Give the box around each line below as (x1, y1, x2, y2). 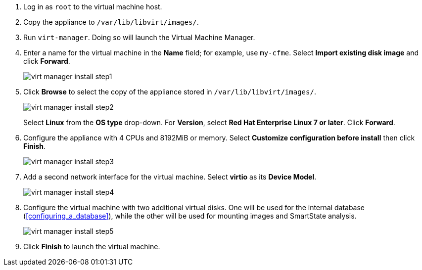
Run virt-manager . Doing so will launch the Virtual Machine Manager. (23, 33, 255, 42)
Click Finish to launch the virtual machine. (23, 242, 160, 251)
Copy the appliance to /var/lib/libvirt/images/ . (23, 18, 199, 26)
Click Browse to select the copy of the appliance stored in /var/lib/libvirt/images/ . (23, 88, 316, 96)
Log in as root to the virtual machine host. (23, 2, 162, 11)
